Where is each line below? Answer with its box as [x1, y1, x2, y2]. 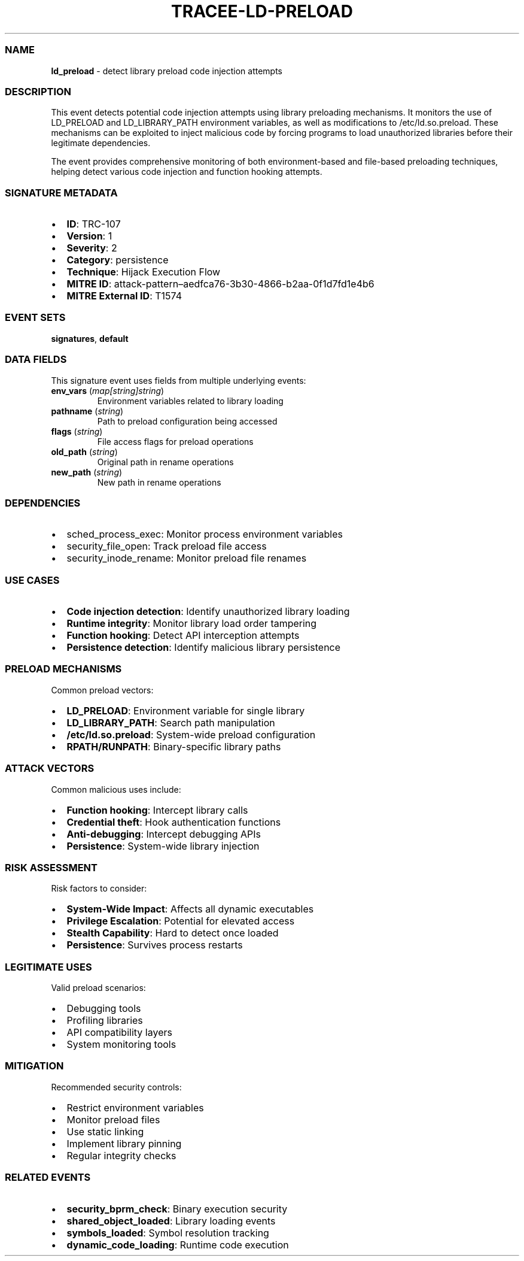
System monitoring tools [66, 1038, 176, 1050]
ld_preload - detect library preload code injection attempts [51, 65, 282, 76]
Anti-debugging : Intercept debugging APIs [66, 827, 261, 840]
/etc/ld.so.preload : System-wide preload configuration [66, 728, 316, 741]
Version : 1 [66, 230, 112, 242]
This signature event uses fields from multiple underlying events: [51, 375, 306, 386]
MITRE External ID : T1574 [66, 290, 182, 302]
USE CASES [5, 574, 60, 586]
